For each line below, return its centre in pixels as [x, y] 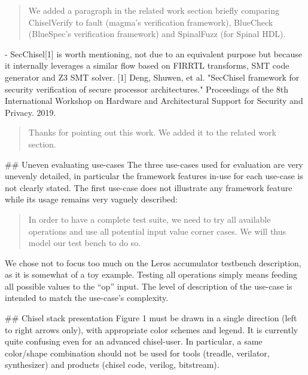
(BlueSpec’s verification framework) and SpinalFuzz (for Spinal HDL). [157, 34]
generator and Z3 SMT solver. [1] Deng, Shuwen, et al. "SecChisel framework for [152, 77]
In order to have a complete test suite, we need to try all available [150, 219]
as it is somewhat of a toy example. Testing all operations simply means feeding [151, 274]
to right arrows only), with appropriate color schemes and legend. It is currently [152, 329]
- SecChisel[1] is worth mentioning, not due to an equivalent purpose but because [153, 53]
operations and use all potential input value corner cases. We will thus [157, 231]
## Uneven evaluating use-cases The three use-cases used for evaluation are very [154, 164]
